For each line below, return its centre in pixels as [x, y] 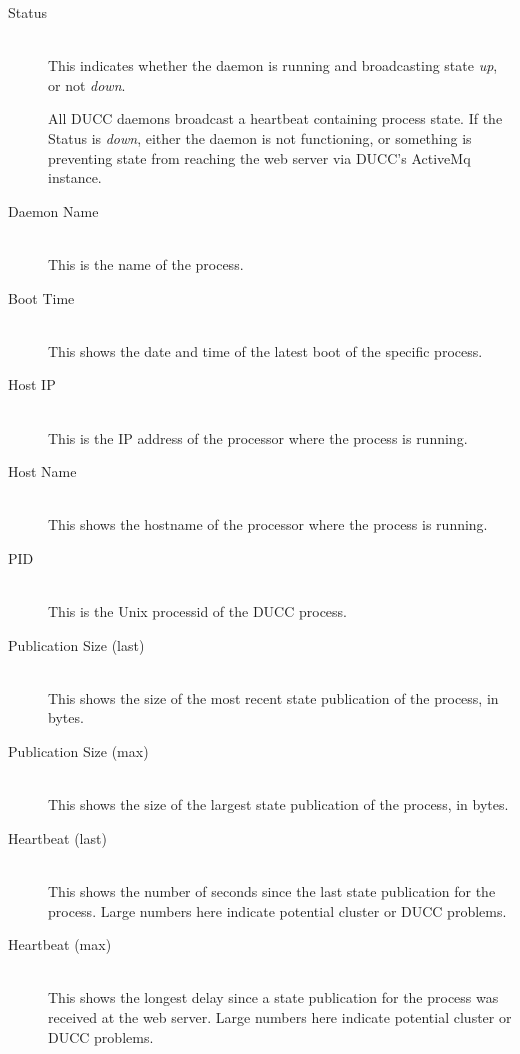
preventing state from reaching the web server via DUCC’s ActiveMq [259, 157]
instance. [75, 177]
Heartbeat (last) [57, 837]
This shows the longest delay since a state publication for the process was [273, 997]
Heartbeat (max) [60, 944]
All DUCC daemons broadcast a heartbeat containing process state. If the [275, 118]
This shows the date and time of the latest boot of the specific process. [265, 350]
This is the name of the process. [146, 263]
